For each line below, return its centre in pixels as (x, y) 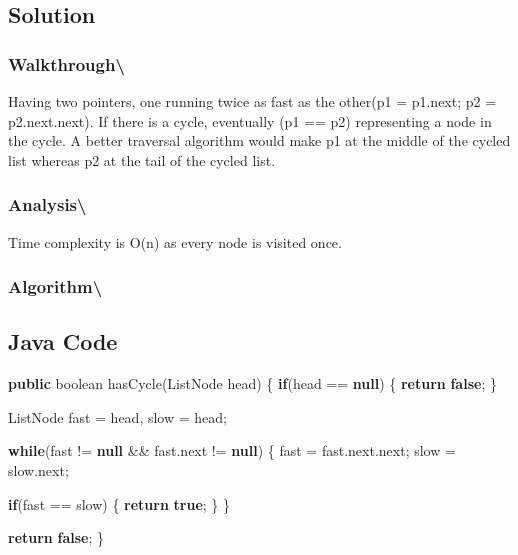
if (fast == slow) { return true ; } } (119, 503)
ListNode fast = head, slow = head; (117, 416)
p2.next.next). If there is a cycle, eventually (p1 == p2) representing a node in (250, 120)
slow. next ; (38, 470)
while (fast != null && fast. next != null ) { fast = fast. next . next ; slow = (232, 450)
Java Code (63, 341)
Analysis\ (47, 204)
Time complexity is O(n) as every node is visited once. (175, 241)
